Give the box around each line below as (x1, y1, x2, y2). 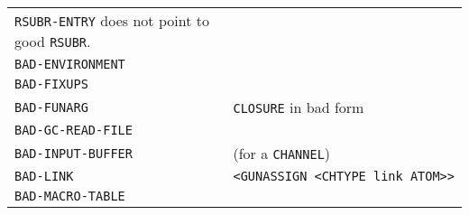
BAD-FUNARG (14, 99, 88, 115)
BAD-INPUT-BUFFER (14, 145, 133, 161)
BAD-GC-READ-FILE (14, 123, 133, 137)
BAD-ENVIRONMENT (14, 57, 125, 71)
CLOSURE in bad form (233, 97, 364, 117)
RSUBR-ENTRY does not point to (14, 10, 209, 31)
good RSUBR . (14, 31, 91, 51)
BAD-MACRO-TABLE (14, 189, 125, 203)
